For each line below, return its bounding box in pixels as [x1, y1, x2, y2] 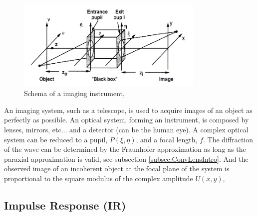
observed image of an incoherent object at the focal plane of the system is [4, 163, 230, 174]
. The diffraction [203, 134, 254, 144]
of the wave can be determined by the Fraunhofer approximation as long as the [4, 144, 246, 154]
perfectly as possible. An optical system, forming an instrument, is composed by [4, 114, 249, 125]
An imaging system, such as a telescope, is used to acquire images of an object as [4, 105, 253, 115]
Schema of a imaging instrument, [24, 88, 125, 99]
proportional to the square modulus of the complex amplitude [4, 173, 193, 183]
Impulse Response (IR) [4, 197, 126, 213]
